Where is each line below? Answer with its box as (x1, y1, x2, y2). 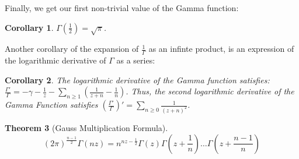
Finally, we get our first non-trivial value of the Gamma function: (5, 2, 239, 13)
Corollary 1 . (5, 21, 54, 33)
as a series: (116, 54, 155, 66)
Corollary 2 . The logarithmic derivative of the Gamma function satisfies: (5, 73, 270, 86)
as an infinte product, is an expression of (148, 43, 294, 55)
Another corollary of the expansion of (5, 43, 139, 55)
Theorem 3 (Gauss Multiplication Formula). (5, 122, 168, 134)
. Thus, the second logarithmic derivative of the (126, 85, 294, 97)
